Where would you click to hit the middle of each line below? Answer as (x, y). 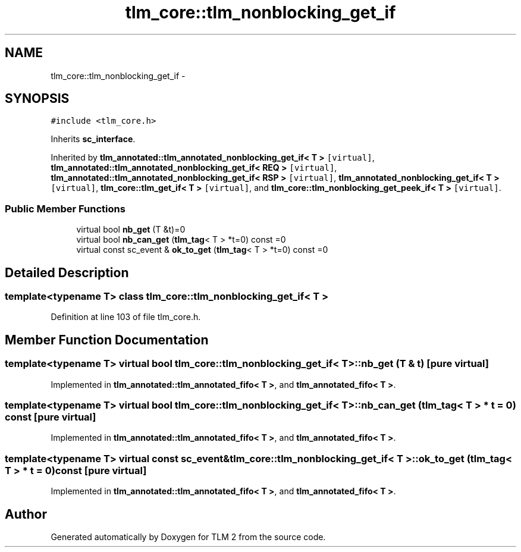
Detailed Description (67, 272)
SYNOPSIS (37, 99)
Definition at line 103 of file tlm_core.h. (126, 317)
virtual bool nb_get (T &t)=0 (131, 230)
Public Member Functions (65, 208)
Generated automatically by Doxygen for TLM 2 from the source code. (188, 537)
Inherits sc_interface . (93, 139)
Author (26, 514)
